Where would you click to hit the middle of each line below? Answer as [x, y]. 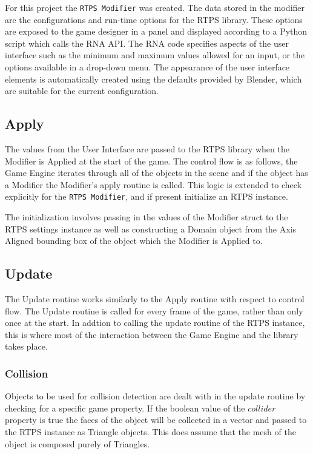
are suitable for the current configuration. [82, 91]
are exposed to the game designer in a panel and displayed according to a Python [156, 31]
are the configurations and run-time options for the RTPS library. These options [154, 19]
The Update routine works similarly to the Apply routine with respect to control [155, 299]
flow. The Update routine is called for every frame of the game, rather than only [154, 310]
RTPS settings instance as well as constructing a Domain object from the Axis [151, 229]
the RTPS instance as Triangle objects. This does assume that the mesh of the [150, 432]
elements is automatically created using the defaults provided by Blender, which [153, 79]
